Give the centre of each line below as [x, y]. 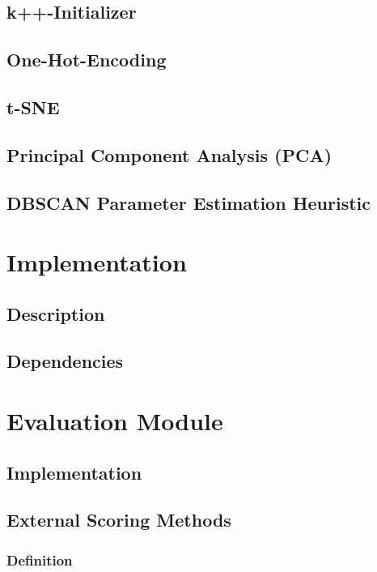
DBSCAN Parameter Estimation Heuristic [189, 202]
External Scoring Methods [119, 520]
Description [56, 313]
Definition [40, 559]
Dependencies [65, 361]
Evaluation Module [115, 421]
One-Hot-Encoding [87, 60]
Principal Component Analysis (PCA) [169, 154]
